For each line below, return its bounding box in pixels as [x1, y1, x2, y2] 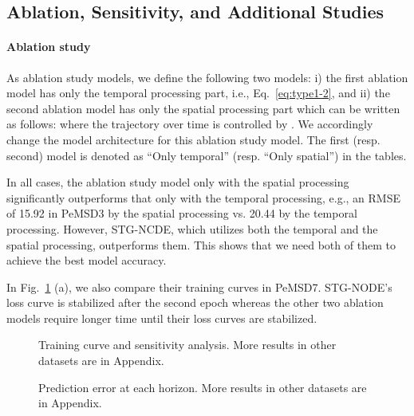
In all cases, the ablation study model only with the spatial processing [6, 174, 349, 190]
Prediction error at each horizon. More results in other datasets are [38, 379, 367, 395]
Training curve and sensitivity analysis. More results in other [38, 336, 337, 353]
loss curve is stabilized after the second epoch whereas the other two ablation [6, 294, 384, 311]
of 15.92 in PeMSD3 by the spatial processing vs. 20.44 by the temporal [6, 205, 357, 222]
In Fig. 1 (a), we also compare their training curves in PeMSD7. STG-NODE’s [6, 278, 392, 295]
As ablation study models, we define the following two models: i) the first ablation [6, 69, 408, 85]
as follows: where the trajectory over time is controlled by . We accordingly [6, 116, 373, 132]
